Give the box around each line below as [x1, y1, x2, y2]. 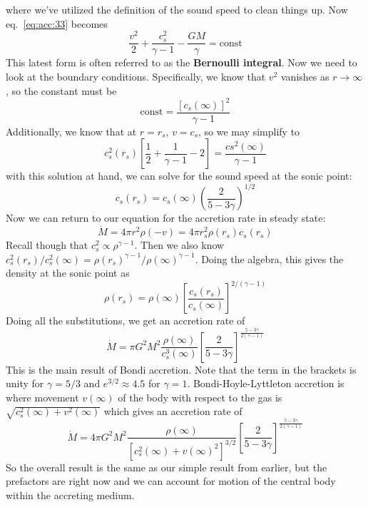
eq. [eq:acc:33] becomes [6, 16, 108, 31]
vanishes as [280, 68, 329, 83]
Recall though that [6, 237, 88, 252]
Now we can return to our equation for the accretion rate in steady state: [6, 210, 326, 225]
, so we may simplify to [198, 123, 300, 138]
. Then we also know [134, 237, 225, 252]
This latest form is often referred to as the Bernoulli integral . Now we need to [6, 55, 357, 70]
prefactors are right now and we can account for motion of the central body [6, 473, 336, 488]
